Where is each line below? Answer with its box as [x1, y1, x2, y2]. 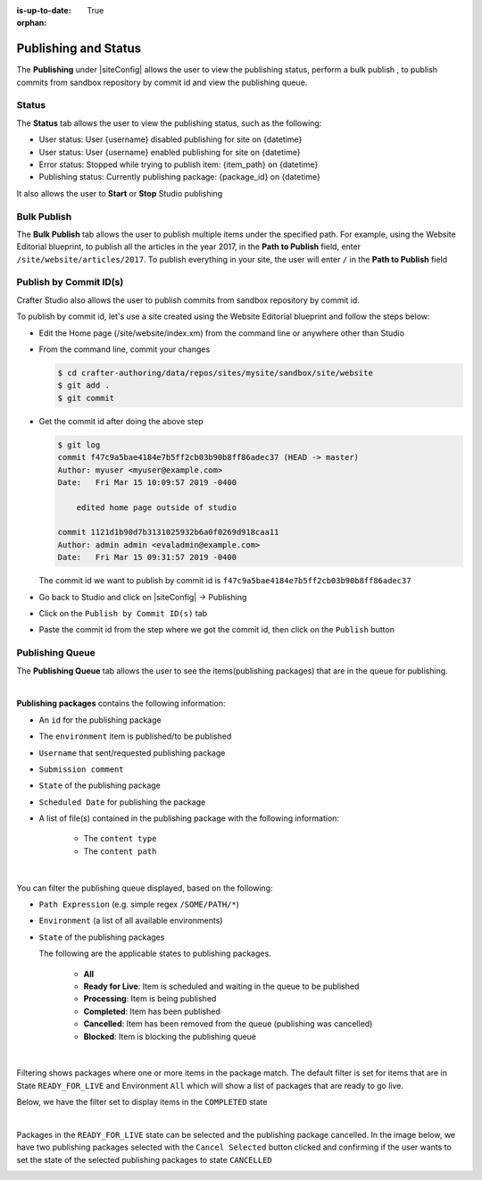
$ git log [57, 439, 101, 450]
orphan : [16, 18, 47, 29]
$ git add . [57, 381, 111, 390]
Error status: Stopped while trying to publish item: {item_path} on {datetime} [38, 159, 319, 170]
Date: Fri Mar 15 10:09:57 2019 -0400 [57, 477, 237, 487]
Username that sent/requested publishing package [38, 747, 226, 758]
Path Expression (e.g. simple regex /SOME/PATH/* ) [38, 899, 240, 910]
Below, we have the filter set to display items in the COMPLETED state [16, 1097, 268, 1108]
